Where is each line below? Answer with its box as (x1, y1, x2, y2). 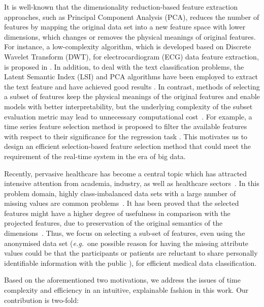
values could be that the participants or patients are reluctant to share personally (4, 248, 258, 258)
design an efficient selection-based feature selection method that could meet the (4, 141, 251, 151)
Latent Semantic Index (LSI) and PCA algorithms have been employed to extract (4, 71, 258, 82)
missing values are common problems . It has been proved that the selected (4, 198, 239, 208)
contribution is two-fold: (4, 294, 79, 305)
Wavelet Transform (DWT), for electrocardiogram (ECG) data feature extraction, (4, 51, 259, 62)
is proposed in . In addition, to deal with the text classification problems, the (4, 61, 244, 72)
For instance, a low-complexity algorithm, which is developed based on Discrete (4, 41, 251, 52)
